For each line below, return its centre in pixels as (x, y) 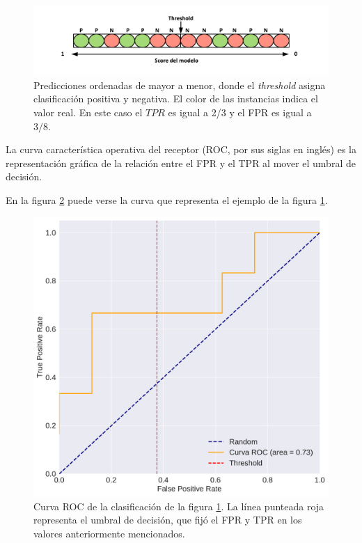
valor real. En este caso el (88, 112)
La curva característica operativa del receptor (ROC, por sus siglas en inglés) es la (181, 149)
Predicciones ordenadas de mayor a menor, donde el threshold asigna (180, 85)
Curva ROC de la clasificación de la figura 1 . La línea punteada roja (179, 506)
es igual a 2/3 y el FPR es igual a (240, 112)
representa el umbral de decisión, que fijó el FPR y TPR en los (168, 520)
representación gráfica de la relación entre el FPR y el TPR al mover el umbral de (181, 163)
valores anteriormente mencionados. (109, 533)
